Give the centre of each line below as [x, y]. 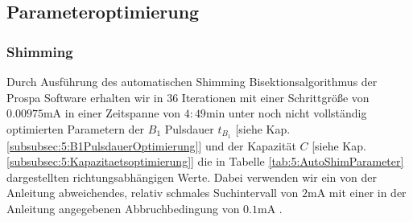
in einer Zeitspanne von [122, 113]
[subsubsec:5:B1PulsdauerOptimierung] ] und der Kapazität [151, 145]
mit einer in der [368, 193]
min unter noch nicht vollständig [286, 113]
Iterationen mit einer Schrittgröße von [275, 97]
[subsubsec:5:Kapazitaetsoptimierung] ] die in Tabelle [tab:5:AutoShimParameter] [205, 161]
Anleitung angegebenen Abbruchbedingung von [123, 209]
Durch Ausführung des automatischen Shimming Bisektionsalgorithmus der [192, 81]
